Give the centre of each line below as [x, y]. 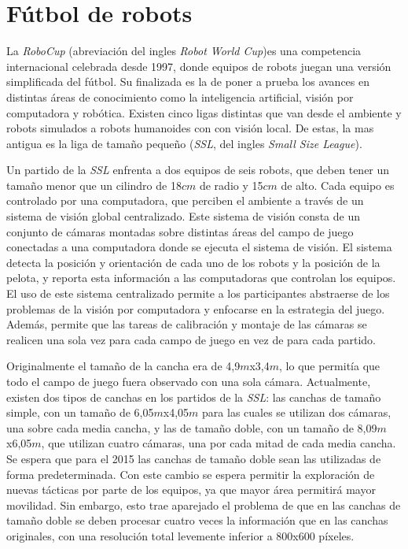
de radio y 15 [231, 185]
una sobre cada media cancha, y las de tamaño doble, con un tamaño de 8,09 [192, 427]
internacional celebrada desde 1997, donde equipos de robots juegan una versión [199, 66]
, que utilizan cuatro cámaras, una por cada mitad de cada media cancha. [219, 443]
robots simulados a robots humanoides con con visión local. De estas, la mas [190, 128]
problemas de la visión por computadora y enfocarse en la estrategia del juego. [196, 308]
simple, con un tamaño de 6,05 [80, 412]
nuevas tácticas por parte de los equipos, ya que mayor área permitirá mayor [191, 490]
